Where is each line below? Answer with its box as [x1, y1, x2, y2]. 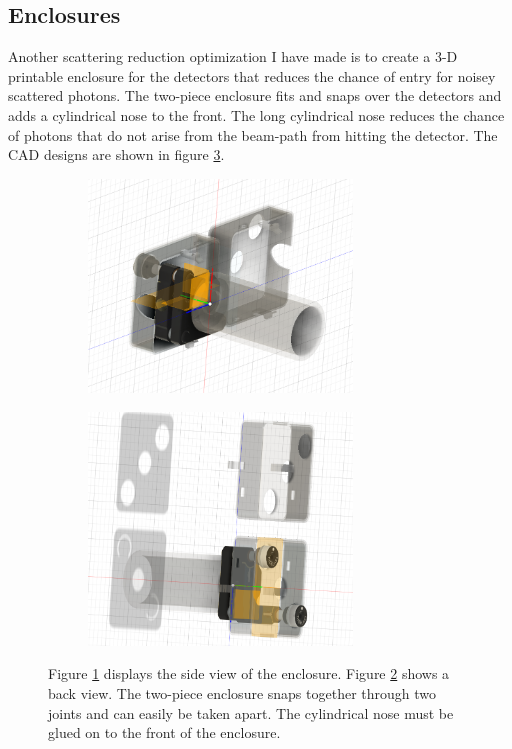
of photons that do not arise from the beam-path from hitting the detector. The [8, 124, 498, 145]
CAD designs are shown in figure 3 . [8, 144, 225, 165]
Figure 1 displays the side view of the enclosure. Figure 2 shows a [48, 663, 450, 684]
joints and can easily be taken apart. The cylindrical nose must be [48, 702, 454, 723]
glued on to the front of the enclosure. [48, 722, 281, 743]
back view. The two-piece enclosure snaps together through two [48, 682, 437, 703]
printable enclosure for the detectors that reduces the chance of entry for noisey [8, 65, 496, 86]
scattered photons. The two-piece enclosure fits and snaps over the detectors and [8, 85, 502, 106]
